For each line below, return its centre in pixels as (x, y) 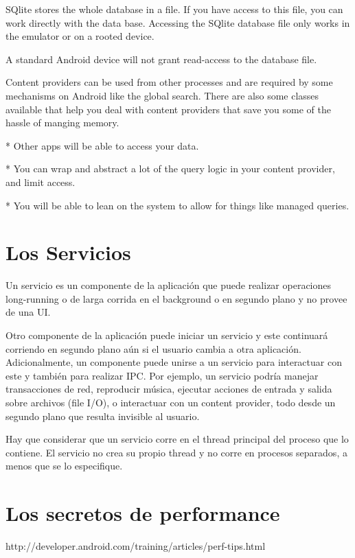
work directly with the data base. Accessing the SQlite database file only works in (178, 22)
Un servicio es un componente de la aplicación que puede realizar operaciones (169, 285)
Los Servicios (68, 252)
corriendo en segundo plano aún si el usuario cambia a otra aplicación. (153, 348)
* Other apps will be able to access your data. (102, 145)
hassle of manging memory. (62, 123)
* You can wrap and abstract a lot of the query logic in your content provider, (170, 168)
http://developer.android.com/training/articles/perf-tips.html (136, 546)
